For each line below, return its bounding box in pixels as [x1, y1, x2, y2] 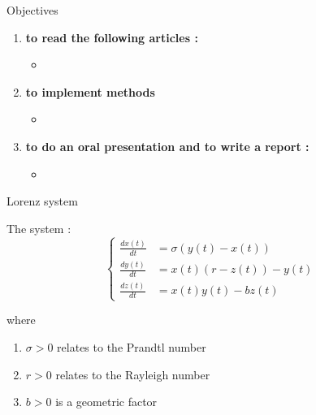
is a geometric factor [55, 393, 158, 410]
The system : [6, 219, 71, 236]
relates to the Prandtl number [57, 338, 206, 355]
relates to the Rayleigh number [55, 365, 210, 383]
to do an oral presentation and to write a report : [25, 137, 310, 154]
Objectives [6, 2, 58, 18]
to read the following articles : [25, 28, 198, 45]
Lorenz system [6, 192, 78, 210]
